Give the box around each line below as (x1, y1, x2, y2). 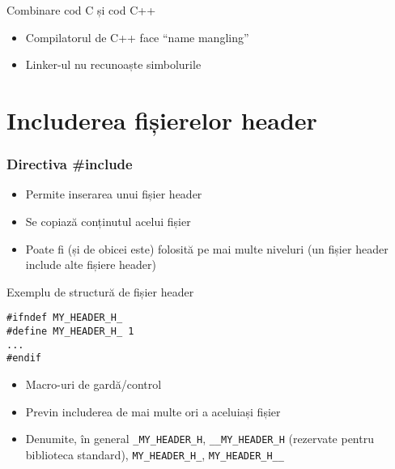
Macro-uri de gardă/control (25, 375, 162, 392)
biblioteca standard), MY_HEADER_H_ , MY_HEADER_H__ (25, 446, 284, 463)
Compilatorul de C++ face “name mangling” (25, 28, 249, 45)
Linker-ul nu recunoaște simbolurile (25, 56, 202, 73)
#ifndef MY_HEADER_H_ (6, 312, 123, 324)
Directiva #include (6, 154, 133, 174)
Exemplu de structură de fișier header (6, 283, 194, 300)
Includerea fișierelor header (6, 103, 317, 136)
